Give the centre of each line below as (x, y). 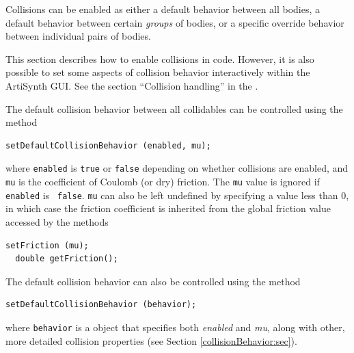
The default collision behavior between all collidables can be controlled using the (174, 108)
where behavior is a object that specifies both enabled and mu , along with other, (175, 327)
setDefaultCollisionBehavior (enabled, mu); (108, 145)
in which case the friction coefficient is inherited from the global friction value (168, 208)
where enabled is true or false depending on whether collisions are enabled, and (177, 168)
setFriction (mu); (47, 245)
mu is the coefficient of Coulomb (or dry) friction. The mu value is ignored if (163, 181)
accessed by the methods (57, 221)
